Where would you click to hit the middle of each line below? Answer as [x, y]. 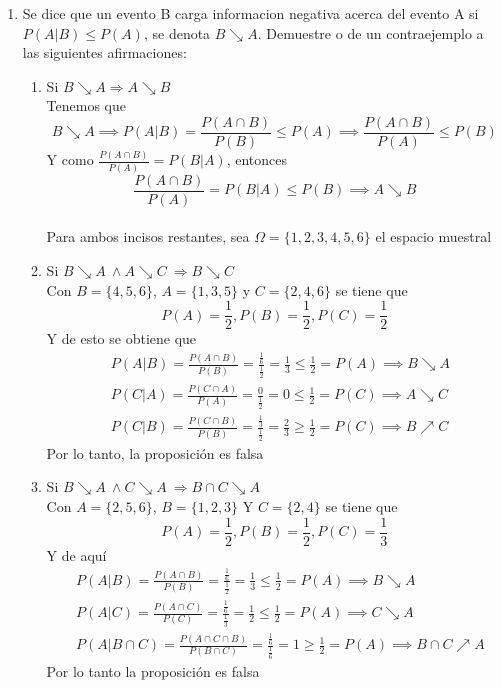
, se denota [177, 32]
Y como [70, 159]
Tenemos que [86, 105]
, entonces [257, 159]
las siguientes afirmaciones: [104, 52]
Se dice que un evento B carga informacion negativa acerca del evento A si [250, 13]
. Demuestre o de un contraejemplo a [370, 32]
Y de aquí [76, 554]
